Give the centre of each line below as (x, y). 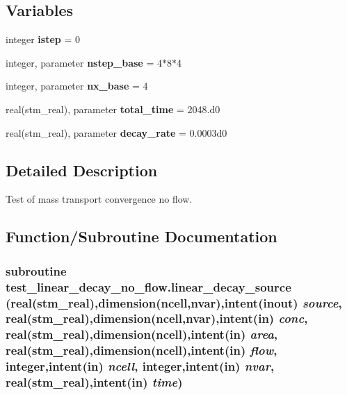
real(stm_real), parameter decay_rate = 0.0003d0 (116, 132)
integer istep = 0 (43, 39)
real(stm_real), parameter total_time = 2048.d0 (113, 109)
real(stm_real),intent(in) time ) (94, 382)
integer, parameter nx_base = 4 (77, 86)
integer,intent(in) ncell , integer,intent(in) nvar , (140, 366)
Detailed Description (82, 170)
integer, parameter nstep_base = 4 (84, 62)
